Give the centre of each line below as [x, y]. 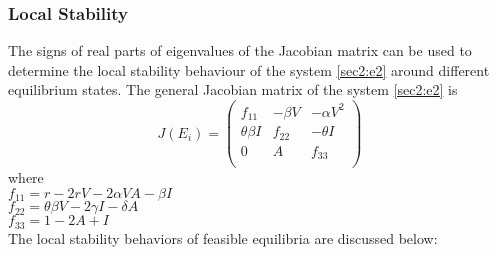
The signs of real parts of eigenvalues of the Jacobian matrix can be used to [240, 50]
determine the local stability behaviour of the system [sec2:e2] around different [249, 69]
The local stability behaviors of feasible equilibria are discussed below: [223, 237]
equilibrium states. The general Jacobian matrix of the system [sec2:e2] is [233, 89]
